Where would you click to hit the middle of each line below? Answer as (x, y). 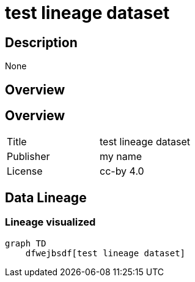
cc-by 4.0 (122, 171)
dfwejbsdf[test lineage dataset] (105, 253)
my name (121, 157)
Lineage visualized (50, 222)
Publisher (28, 157)
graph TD (26, 243)
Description (41, 42)
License (25, 171)
